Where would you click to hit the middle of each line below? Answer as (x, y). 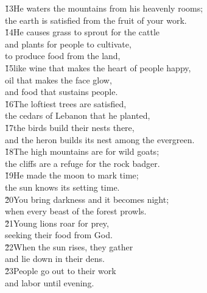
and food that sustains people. (61, 92)
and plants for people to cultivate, (68, 44)
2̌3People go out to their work (61, 271)
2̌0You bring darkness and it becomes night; (87, 199)
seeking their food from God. (59, 235)
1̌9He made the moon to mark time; (72, 175)
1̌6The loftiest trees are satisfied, (66, 103)
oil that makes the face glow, (58, 79)
